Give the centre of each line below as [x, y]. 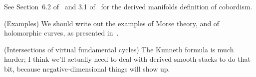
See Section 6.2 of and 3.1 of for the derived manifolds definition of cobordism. [128, 6]
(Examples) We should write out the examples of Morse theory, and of [112, 23]
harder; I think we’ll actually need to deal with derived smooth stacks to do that [127, 59]
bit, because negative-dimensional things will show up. [87, 68]
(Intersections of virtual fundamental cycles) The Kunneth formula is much [119, 49]
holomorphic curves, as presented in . [61, 33]
